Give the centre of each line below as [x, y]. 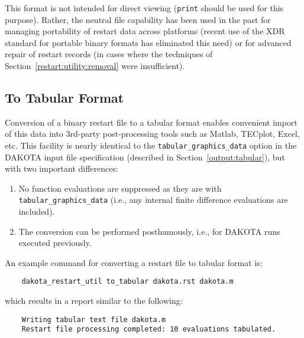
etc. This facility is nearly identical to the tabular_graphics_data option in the [151, 145]
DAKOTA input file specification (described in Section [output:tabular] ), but [145, 157]
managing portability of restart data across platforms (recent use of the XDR [145, 31]
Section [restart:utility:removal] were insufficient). [95, 66]
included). [37, 211]
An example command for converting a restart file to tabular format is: [134, 262]
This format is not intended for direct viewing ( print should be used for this [144, 8]
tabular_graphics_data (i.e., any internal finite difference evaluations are [153, 200]
